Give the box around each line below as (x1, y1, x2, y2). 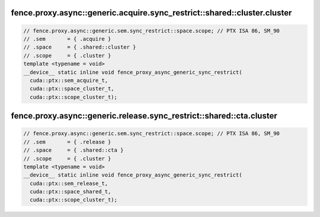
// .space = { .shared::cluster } (23, 44, 136, 50)
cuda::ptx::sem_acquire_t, (30, 77, 108, 84)
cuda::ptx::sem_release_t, (30, 180, 108, 187)
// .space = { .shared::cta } (23, 147, 124, 154)
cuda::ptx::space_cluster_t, (30, 85, 115, 92)
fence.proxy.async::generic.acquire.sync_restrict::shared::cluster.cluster (11, 8, 292, 18)
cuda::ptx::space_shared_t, (30, 189, 111, 195)
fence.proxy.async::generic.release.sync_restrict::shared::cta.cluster (11, 111, 278, 121)
